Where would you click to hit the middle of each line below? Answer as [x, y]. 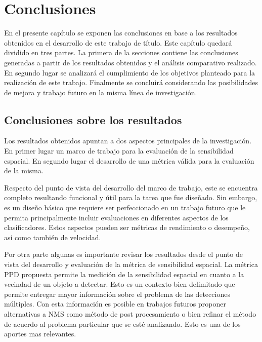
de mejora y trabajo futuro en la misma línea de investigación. [101, 92]
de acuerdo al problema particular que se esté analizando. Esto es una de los [122, 324]
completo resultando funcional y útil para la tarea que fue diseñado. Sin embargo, [131, 197]
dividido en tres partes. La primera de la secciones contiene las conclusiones [121, 52]
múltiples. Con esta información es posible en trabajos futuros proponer [115, 304]
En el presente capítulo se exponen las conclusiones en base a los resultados [121, 33]
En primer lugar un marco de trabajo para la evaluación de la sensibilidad [119, 151]
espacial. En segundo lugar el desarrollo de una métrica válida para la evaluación [129, 160]
